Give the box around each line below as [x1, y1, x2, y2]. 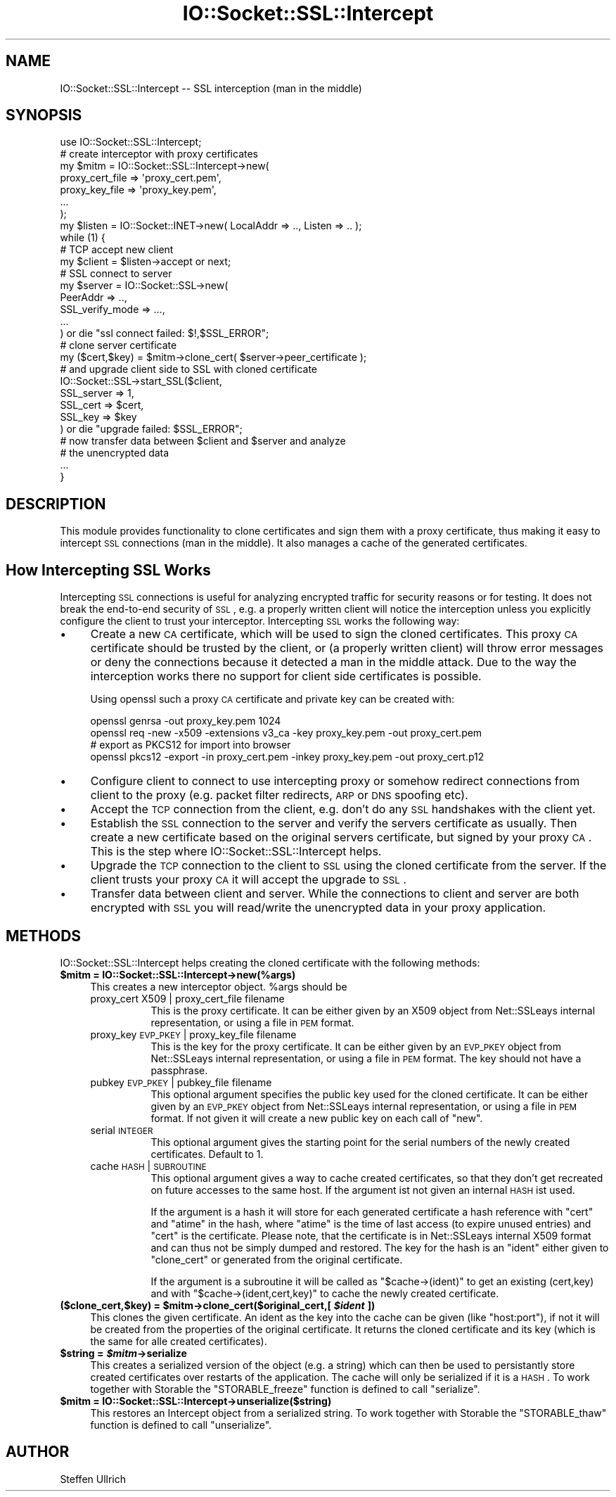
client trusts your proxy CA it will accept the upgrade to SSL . [90, 872, 406, 887]
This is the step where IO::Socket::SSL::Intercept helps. [90, 844, 382, 859]
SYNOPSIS [6, 106, 82, 125]
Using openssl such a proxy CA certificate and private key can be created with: [90, 693, 454, 706]
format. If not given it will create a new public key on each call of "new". [150, 1111, 483, 1124]
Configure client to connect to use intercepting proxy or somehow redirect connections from [90, 774, 580, 789]
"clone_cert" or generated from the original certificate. [150, 1253, 403, 1266]
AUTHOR [6, 1443, 70, 1461]
